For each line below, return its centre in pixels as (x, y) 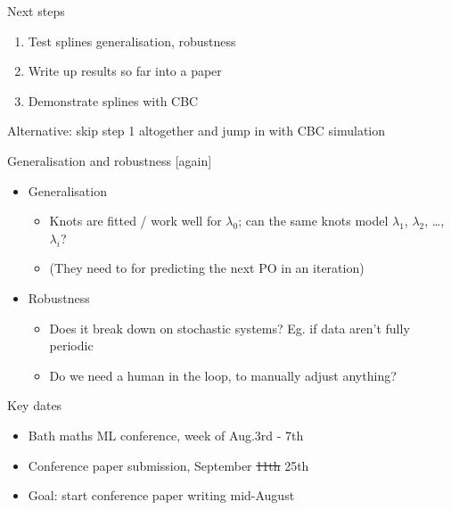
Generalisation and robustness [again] (110, 160)
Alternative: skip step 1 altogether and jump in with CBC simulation (197, 131)
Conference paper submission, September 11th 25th (168, 465)
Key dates (35, 405)
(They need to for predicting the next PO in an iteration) (207, 268)
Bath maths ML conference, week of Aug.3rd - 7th (166, 435)
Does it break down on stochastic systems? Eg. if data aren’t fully (230, 328)
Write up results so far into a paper (125, 71)
